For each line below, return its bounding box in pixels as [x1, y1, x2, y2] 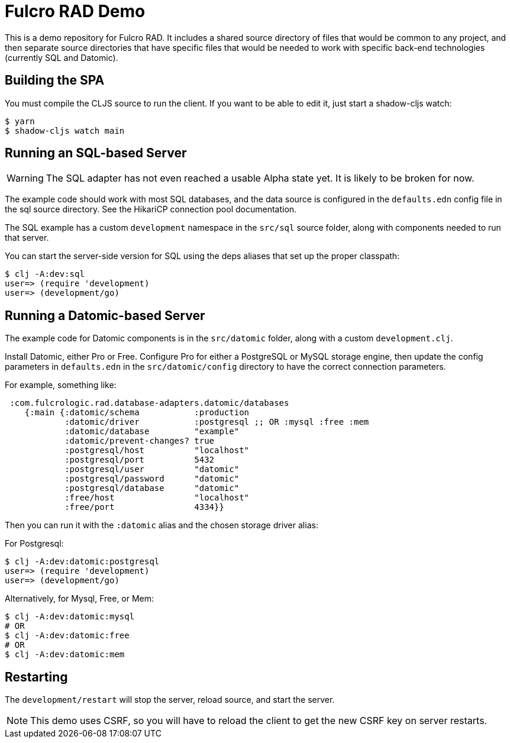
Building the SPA [5, 73, 105, 88]
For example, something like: [5, 380, 117, 390]
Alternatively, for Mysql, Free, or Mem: [5, 593, 154, 604]
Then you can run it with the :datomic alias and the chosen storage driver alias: [5, 520, 318, 531]
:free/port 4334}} [64, 502, 224, 512]
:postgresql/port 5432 [64, 455, 215, 465]
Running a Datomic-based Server [5, 308, 205, 323]
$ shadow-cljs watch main [5, 125, 125, 135]
